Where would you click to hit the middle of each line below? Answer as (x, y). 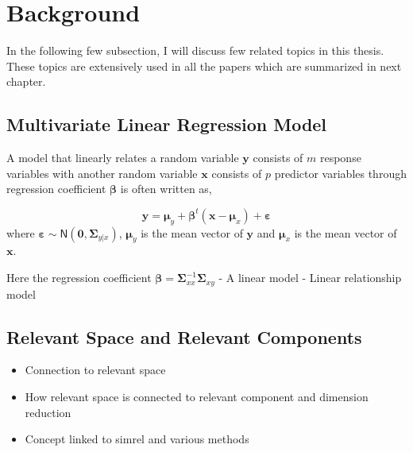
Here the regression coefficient (79, 278)
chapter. (26, 81)
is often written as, (166, 189)
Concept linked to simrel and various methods (137, 439)
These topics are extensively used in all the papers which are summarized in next (204, 66)
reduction (48, 412)
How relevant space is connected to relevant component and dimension (197, 396)
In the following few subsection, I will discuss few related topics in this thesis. (195, 50)
